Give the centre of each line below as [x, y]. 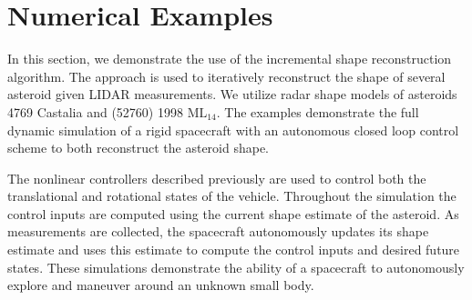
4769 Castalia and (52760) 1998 [95, 111]
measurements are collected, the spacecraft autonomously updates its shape [218, 231]
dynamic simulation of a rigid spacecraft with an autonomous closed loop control [233, 130]
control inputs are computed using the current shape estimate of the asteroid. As [233, 213]
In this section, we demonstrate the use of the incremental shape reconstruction [230, 59]
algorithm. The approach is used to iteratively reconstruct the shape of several [226, 76]
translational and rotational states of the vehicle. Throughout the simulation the [232, 196]
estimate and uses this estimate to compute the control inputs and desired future [234, 250]
